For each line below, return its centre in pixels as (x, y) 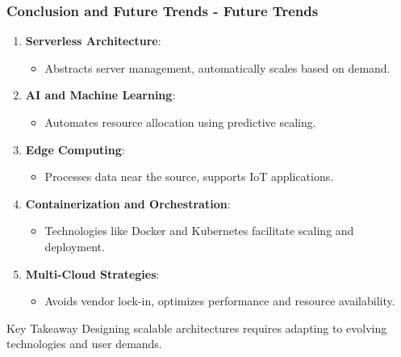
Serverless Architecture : (93, 41)
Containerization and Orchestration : (128, 203)
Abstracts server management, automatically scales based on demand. (217, 67)
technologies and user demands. (84, 344)
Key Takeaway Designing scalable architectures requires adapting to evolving (197, 328)
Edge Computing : (75, 149)
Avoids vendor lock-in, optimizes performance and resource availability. (220, 301)
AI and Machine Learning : (100, 95)
